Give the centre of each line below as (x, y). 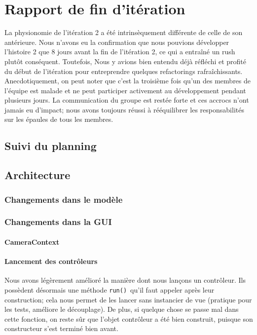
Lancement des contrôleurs (51, 261)
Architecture (37, 175)
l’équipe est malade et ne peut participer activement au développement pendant (125, 90)
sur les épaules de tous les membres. (59, 119)
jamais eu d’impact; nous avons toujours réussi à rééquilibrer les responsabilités (124, 109)
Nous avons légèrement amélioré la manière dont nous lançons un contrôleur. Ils (125, 280)
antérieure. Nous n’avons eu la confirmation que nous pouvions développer (117, 42)
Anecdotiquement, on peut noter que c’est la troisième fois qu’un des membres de (128, 81)
